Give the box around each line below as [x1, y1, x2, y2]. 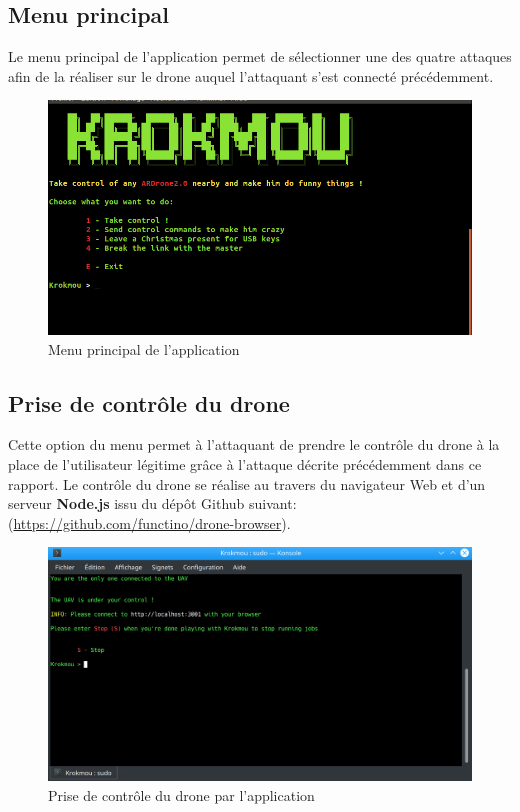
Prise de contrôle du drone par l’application [48, 784, 315, 805]
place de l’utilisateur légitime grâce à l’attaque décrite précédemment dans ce [8, 453, 482, 474]
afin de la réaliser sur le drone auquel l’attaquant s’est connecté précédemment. [8, 65, 494, 86]
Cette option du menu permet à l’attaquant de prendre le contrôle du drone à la [8, 434, 500, 455]
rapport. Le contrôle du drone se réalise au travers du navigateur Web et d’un [8, 473, 486, 494]
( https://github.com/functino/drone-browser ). [8, 512, 291, 533]
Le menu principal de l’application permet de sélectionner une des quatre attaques [8, 46, 512, 67]
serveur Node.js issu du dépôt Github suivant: [8, 493, 297, 514]
